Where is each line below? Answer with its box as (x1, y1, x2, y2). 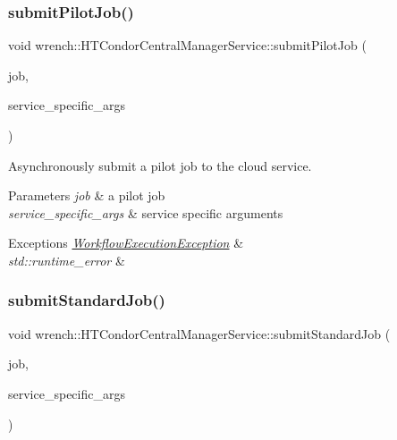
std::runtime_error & (8, 250, 125, 269)
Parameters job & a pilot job (8, 186, 165, 205)
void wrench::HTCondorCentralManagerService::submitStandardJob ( (8, 324, 391, 343)
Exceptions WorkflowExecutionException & (8, 233, 244, 252)
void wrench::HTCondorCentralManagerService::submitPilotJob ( (8, 36, 367, 55)
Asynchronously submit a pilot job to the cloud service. (8, 156, 312, 174)
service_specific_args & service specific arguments (8, 203, 283, 222)
